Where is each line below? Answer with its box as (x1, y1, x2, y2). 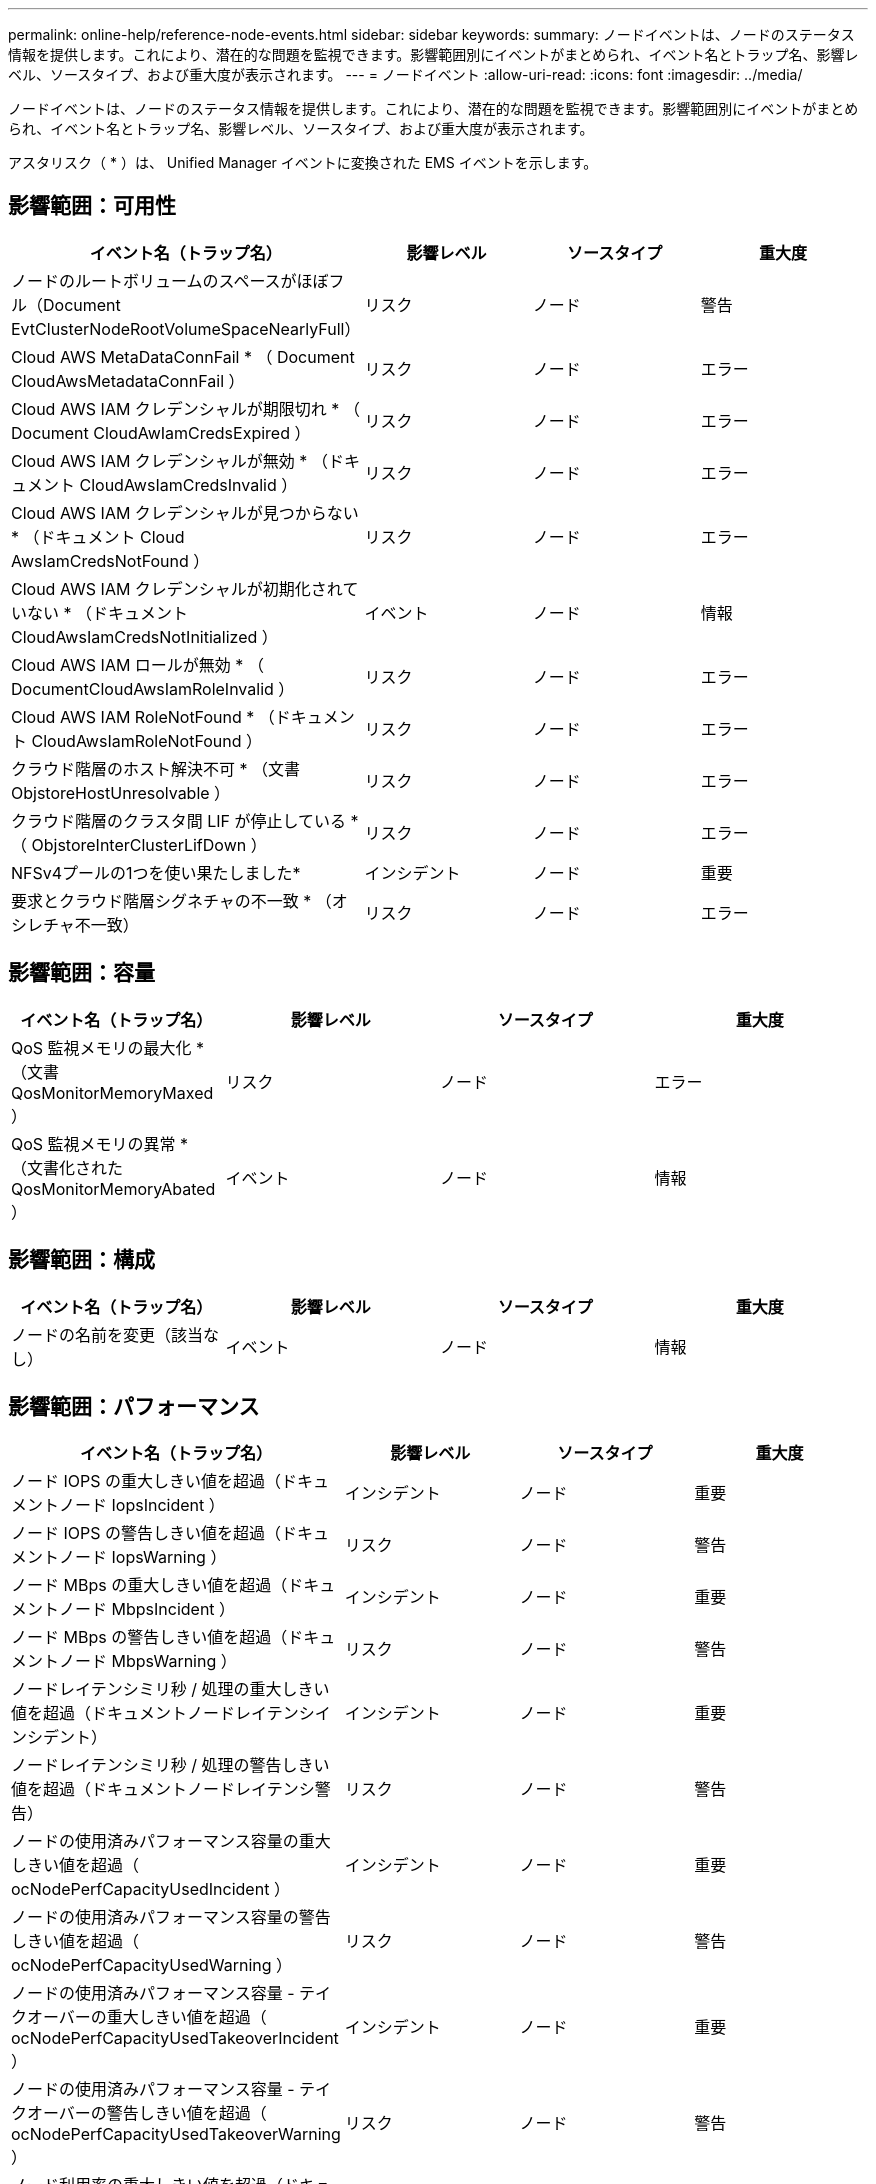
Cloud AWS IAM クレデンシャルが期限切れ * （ (11, 398, 360, 419)
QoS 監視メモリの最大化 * (11, 1037, 205, 1058)
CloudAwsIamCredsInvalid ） (79, 474, 298, 495)
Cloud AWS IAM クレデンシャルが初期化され (11, 578, 343, 599)
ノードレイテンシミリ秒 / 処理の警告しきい (11, 1755, 330, 1776)
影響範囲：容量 (8, 960, 155, 986)
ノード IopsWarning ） (59, 1547, 227, 1568)
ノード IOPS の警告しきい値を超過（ (11, 1523, 282, 1544)
